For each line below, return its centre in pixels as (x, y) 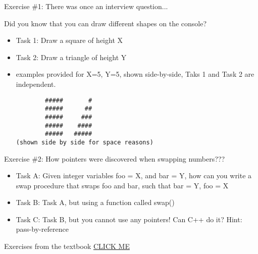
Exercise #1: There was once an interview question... (86, 6)
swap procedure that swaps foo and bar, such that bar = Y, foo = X (122, 185)
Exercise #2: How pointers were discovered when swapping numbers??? (115, 158)
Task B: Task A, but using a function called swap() (95, 202)
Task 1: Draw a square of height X (69, 40)
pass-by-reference (42, 229)
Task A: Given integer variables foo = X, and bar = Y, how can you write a (134, 175)
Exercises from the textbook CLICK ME (67, 246)
